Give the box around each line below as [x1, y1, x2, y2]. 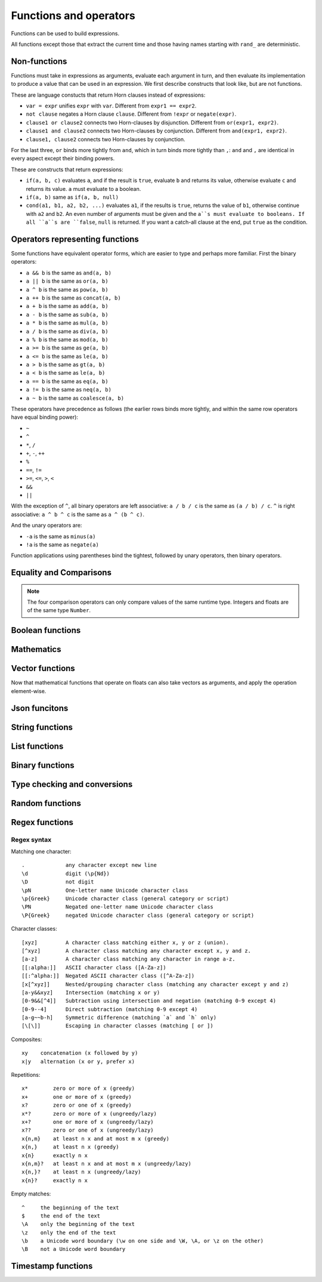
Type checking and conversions [11, 779, 133, 789]
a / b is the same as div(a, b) [26, 328, 109, 335]
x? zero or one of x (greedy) [21, 1102, 132, 1109]
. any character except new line [21, 862, 157, 869]
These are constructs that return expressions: [11, 166, 123, 173]
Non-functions [11, 56, 67, 66]
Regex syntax [11, 835, 52, 844]
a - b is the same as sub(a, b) [26, 311, 109, 318]
